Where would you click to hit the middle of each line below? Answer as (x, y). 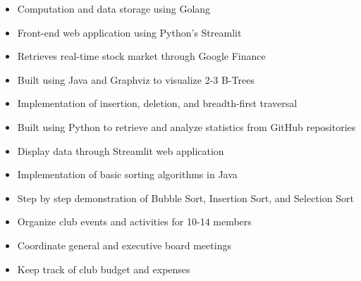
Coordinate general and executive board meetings (124, 245)
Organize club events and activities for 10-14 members (134, 221)
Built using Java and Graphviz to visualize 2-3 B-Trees (136, 79)
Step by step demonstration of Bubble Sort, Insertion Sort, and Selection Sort (185, 198)
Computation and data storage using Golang (114, 8)
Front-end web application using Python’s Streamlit (129, 32)
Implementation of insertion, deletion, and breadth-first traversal (157, 103)
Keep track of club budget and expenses (104, 269)
